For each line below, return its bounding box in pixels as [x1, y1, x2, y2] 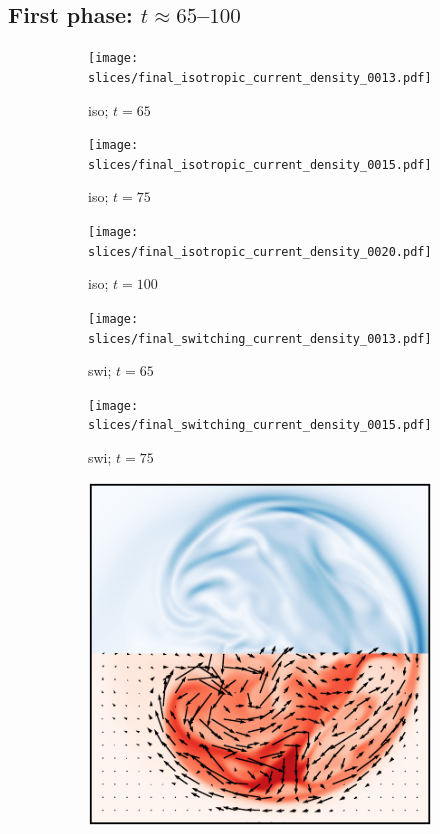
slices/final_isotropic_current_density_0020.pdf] [88, 244, 432, 259]
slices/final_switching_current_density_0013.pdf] [88, 331, 432, 346]
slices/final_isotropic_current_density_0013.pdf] [88, 70, 432, 85]
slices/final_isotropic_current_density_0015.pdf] [88, 157, 432, 172]
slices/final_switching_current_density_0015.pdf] [88, 418, 432, 433]
